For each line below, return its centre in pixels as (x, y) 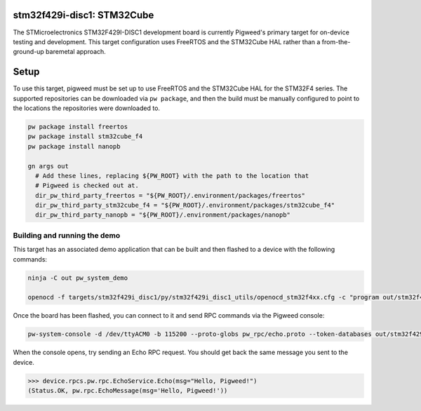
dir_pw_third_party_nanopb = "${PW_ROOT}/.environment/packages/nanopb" (163, 215)
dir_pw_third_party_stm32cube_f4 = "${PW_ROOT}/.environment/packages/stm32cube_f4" (185, 205)
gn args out (48, 166)
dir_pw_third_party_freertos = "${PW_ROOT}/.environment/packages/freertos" (170, 195)
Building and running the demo (67, 235)
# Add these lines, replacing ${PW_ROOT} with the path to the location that (172, 176)
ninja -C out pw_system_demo (78, 278)
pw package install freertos (78, 127)
